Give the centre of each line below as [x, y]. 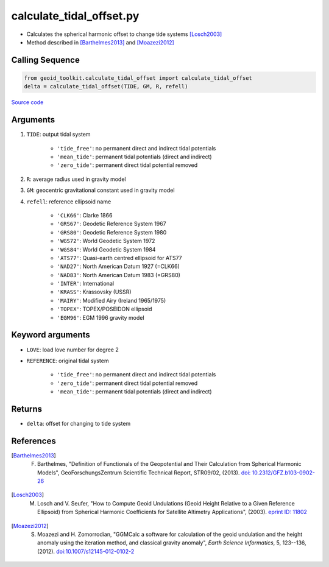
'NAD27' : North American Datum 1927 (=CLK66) [118, 266]
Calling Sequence [46, 60]
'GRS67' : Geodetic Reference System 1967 [112, 224]
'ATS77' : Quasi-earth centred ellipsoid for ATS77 [119, 258]
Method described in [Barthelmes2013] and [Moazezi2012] [101, 42]
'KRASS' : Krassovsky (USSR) [94, 292]
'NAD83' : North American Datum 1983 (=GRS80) [119, 275]
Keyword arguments [51, 335]
